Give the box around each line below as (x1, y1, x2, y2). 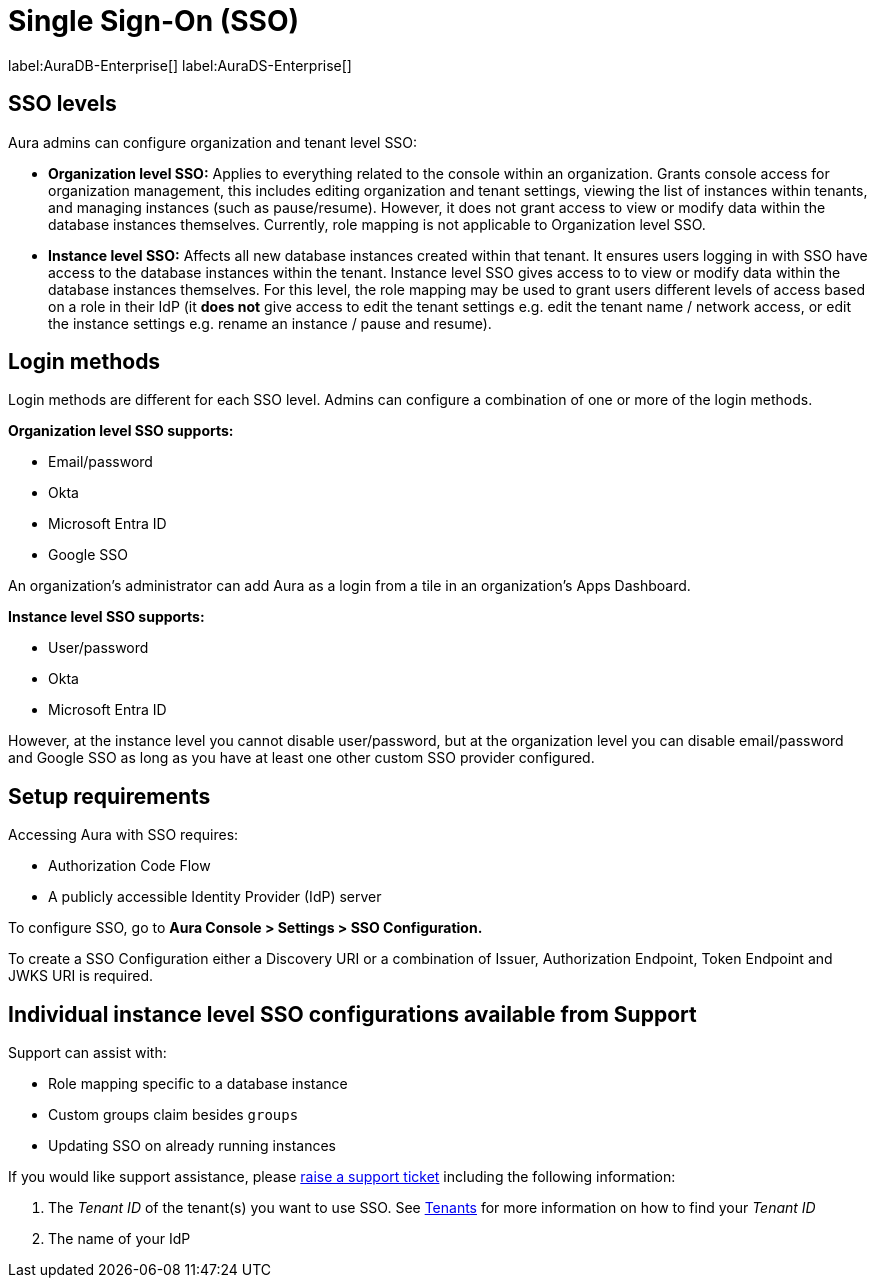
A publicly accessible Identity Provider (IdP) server (48, 888, 382, 906)
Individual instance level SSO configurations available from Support (8, 1001, 697, 1027)
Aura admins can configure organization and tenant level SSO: (8, 133, 418, 151)
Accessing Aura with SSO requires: (8, 826, 239, 844)
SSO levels (8, 91, 117, 117)
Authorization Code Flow (48, 857, 211, 875)
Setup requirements (8, 783, 211, 809)
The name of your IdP (48, 1230, 191, 1248)
